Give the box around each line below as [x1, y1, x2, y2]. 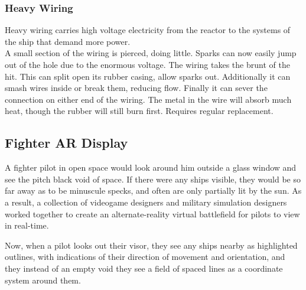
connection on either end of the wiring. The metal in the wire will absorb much [5, 93, 292, 105]
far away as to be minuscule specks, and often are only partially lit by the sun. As [5, 184, 302, 197]
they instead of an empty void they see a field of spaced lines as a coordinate [5, 262, 283, 274]
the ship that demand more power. [5, 35, 131, 47]
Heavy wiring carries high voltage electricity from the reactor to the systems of [5, 24, 291, 36]
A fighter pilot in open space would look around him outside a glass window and [5, 161, 297, 174]
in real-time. [5, 219, 49, 232]
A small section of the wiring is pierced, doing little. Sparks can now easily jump [5, 47, 297, 59]
